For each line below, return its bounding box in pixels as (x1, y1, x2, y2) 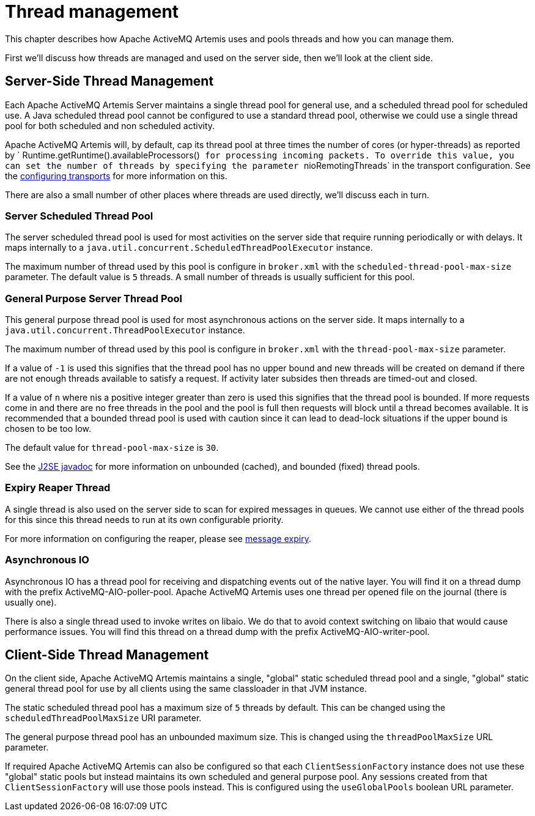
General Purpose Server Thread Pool (5, 292, 182, 305)
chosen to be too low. (5, 423, 92, 434)
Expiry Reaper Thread (5, 481, 111, 494)
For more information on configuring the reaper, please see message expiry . (5, 533, 311, 544)
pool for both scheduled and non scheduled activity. (5, 120, 215, 131)
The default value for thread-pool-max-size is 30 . (5, 442, 219, 453)
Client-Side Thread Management (5, 647, 209, 663)
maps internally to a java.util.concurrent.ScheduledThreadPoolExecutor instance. (5, 242, 373, 253)
